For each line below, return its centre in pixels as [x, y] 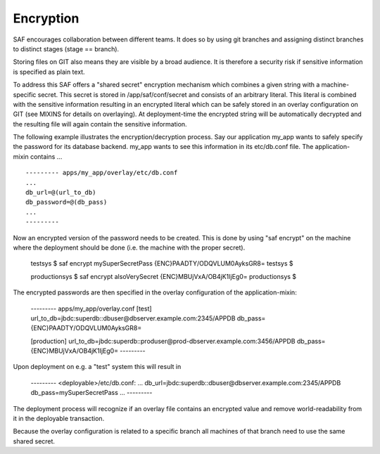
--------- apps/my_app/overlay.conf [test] [91, 309]
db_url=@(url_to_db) [61, 193]
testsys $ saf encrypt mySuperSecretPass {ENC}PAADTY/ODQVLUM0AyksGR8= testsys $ [162, 264]
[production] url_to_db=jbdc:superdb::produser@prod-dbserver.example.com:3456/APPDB [163, 341]
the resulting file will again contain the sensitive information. [100, 124]
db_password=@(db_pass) [66, 202]
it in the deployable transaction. [59, 419]
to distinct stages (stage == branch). [66, 48]
